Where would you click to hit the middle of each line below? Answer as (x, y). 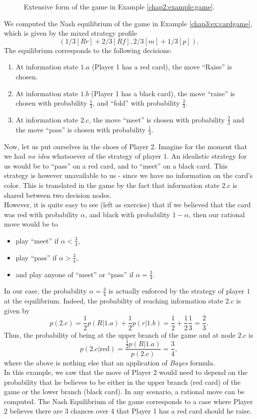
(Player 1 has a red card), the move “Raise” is (162, 67)
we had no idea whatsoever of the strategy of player (83, 156)
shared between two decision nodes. (58, 195)
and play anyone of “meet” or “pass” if (74, 274)
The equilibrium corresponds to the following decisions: (88, 50)
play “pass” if (36, 257)
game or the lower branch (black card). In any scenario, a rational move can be (124, 391)
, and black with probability (128, 214)
